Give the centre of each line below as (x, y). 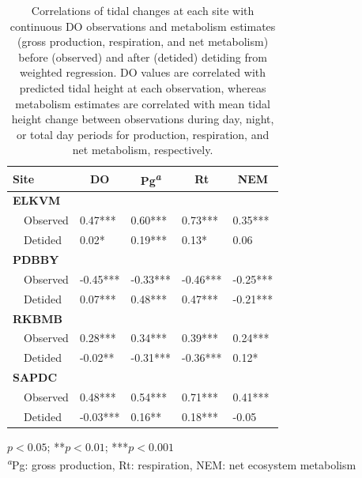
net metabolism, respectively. (143, 150)
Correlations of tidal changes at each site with (143, 10)
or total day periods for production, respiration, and (143, 134)
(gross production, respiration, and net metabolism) (143, 41)
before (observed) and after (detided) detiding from (143, 56)
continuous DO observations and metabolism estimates (143, 26)
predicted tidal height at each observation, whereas (143, 87)
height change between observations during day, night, (143, 119)
